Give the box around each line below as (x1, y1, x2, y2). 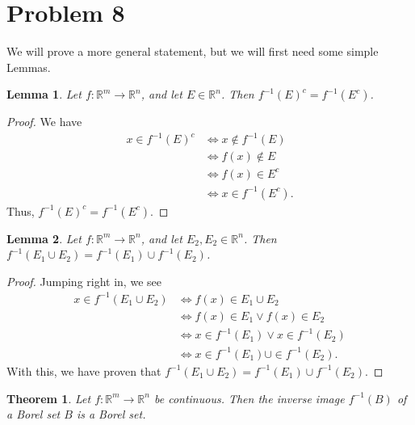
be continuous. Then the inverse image (153, 389, 345, 406)
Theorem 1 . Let (6, 389, 91, 406)
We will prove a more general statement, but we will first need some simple (6, 43, 379, 60)
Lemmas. (6, 58, 51, 75)
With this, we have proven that (6, 362, 161, 379)
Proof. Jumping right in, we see (6, 272, 161, 289)
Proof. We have (6, 113, 82, 130)
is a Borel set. (76, 406, 146, 423)
